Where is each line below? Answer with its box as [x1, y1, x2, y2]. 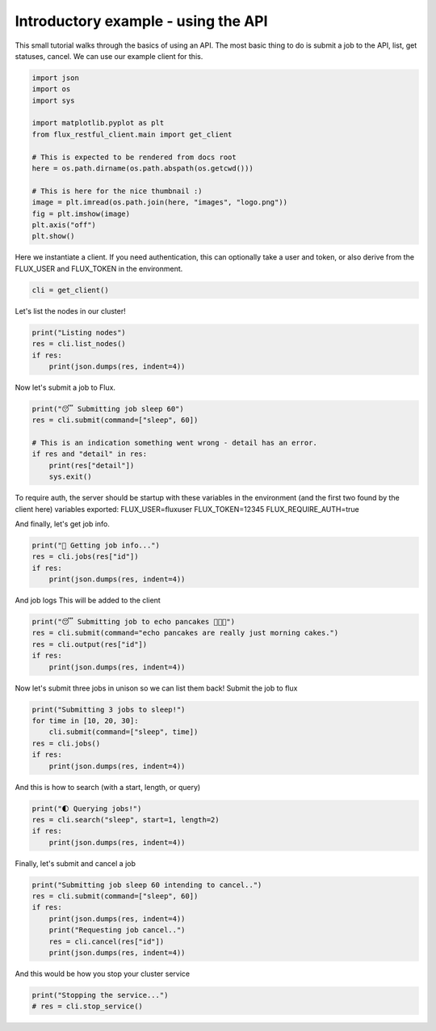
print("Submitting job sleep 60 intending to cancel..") [31, 880, 262, 889]
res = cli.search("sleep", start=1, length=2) [31, 815, 220, 824]
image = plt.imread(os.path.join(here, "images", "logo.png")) [31, 198, 288, 207]
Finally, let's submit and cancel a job [15, 858, 136, 868]
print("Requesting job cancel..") [48, 926, 186, 935]
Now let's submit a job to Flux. [15, 382, 116, 392]
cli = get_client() [31, 285, 109, 294]
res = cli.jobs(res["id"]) [31, 552, 139, 561]
